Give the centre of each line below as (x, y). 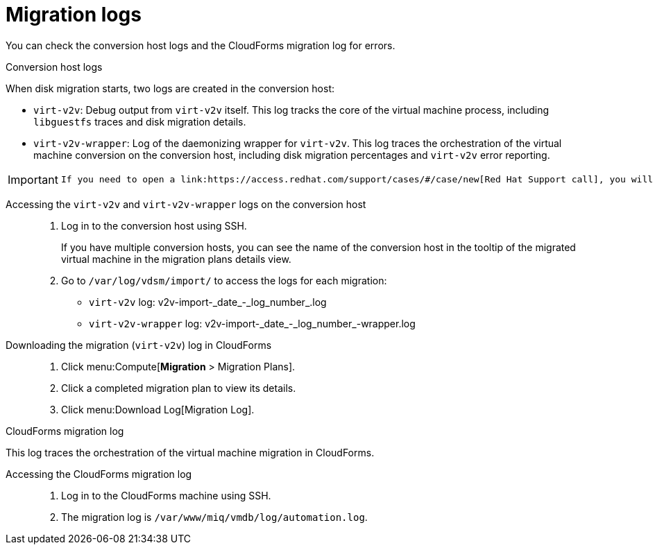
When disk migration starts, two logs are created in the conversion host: (170, 88)
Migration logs (74, 15)
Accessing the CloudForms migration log (99, 474)
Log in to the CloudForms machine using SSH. (166, 495)
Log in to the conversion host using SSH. (154, 225)
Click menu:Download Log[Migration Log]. (158, 409)
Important (33, 179)
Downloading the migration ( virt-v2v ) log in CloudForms (139, 345)
